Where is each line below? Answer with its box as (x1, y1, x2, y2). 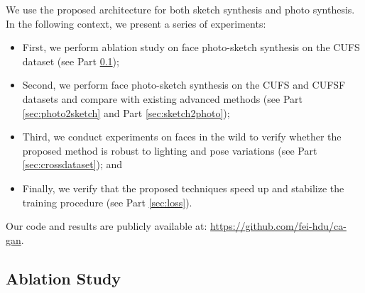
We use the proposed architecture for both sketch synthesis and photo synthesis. (6, 2, 355, 16)
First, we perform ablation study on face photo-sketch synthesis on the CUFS (22, 40, 360, 55)
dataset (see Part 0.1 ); (22, 53, 119, 68)
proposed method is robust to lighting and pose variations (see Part (22, 143, 317, 157)
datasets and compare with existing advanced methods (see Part (22, 91, 303, 106)
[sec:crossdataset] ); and (22, 157, 123, 172)
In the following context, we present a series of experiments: (6, 16, 266, 31)
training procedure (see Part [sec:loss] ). (22, 194, 192, 209)
